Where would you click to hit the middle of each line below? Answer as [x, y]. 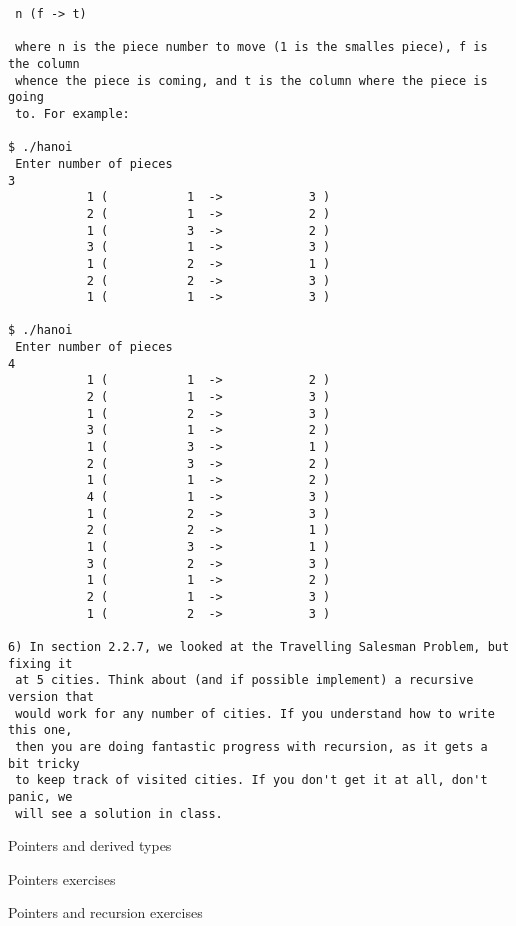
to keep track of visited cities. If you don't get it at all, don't [251, 780]
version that [51, 696]
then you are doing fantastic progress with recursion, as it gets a [251, 746]
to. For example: [72, 113]
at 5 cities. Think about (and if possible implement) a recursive [244, 680]
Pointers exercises [62, 878]
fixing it [40, 663]
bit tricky [44, 763]
